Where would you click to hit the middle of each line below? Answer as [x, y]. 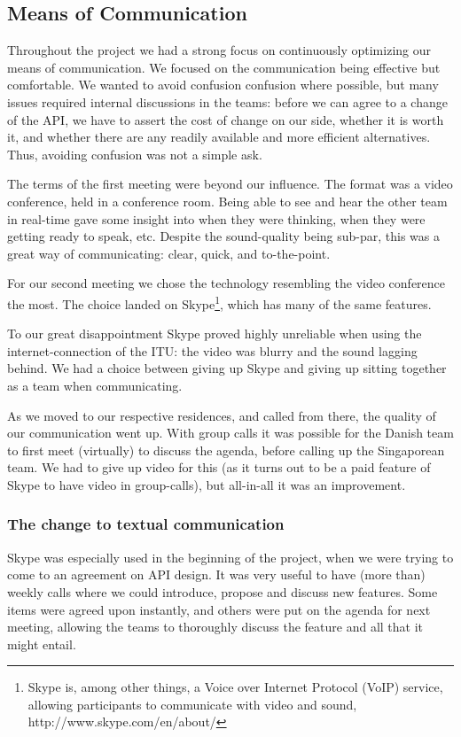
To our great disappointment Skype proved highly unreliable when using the [215, 334]
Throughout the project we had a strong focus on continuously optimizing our [219, 50]
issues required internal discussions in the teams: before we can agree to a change [227, 101]
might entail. [42, 644]
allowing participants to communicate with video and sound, [192, 704]
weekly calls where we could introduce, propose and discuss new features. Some [223, 591]
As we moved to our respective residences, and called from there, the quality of [222, 415]
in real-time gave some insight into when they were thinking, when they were [216, 218]
